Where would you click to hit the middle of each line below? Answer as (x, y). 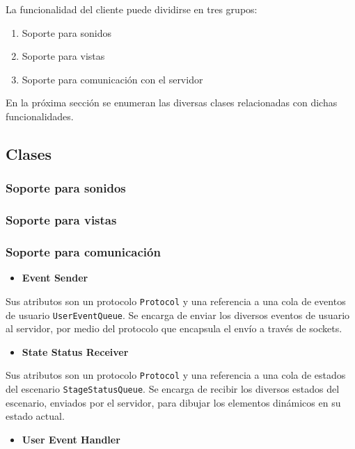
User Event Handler (71, 439)
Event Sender (55, 278)
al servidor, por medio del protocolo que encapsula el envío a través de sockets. (174, 328)
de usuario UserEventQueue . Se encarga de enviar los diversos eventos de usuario (178, 315)
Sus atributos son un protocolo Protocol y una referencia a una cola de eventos (176, 301)
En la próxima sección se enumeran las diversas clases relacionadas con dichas (172, 103)
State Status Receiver (75, 351)
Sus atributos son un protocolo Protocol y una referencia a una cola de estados (176, 375)
